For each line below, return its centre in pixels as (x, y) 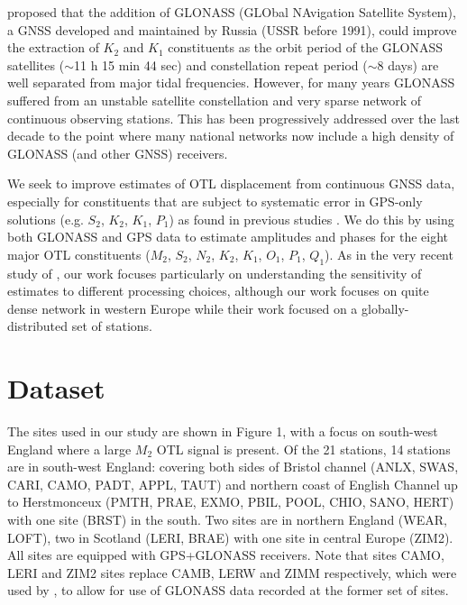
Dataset (56, 388)
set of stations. (112, 326)
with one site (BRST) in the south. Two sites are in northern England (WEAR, (227, 519)
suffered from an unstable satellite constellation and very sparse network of (215, 100)
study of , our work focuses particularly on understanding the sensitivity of (215, 273)
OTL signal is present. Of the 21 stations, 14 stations (303, 449)
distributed (38, 326)
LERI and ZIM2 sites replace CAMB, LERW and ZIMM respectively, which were (232, 572)
